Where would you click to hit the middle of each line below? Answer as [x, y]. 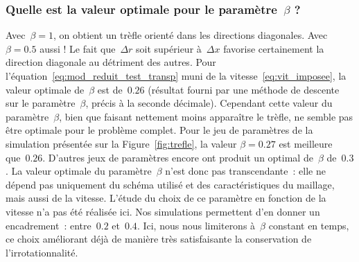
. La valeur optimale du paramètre [79, 171]
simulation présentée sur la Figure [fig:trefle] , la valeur [121, 143]
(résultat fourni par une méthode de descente [244, 89]
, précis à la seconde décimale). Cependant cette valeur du [209, 103]
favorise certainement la [274, 48]
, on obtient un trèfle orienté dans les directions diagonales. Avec [190, 35]
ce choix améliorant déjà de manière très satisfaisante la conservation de [159, 239]
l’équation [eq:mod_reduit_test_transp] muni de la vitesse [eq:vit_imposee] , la [176, 76]
